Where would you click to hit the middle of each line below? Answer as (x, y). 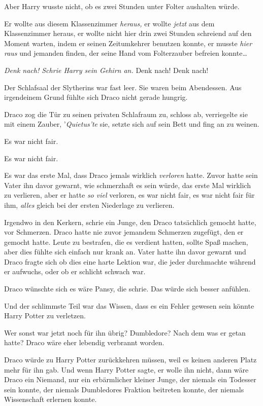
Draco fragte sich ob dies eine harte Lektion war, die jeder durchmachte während (130, 261)
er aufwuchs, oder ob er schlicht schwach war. (75, 271)
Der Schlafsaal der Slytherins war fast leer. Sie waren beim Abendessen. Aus (123, 87)
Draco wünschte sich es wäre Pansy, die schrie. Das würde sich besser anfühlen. (127, 289)
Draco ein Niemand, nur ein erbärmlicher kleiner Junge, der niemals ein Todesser (130, 379)
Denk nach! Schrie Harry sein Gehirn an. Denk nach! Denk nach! (106, 70)
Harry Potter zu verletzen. (45, 316)
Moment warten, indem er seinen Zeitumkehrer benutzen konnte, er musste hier (128, 43)
